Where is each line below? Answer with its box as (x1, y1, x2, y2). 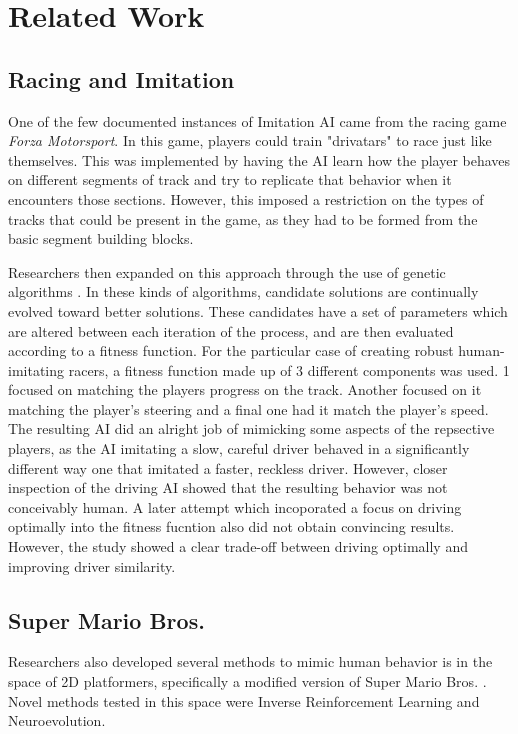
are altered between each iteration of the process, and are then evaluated (8, 320, 454, 341)
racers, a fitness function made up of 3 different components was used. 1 (68, 359, 510, 380)
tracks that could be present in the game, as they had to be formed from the (8, 208, 478, 229)
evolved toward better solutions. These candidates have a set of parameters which (8, 300, 508, 321)
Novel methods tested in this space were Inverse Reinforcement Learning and (8, 690, 480, 711)
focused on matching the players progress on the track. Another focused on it (8, 379, 482, 400)
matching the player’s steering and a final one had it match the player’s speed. (8, 398, 489, 419)
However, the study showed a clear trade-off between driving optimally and (8, 536, 468, 557)
